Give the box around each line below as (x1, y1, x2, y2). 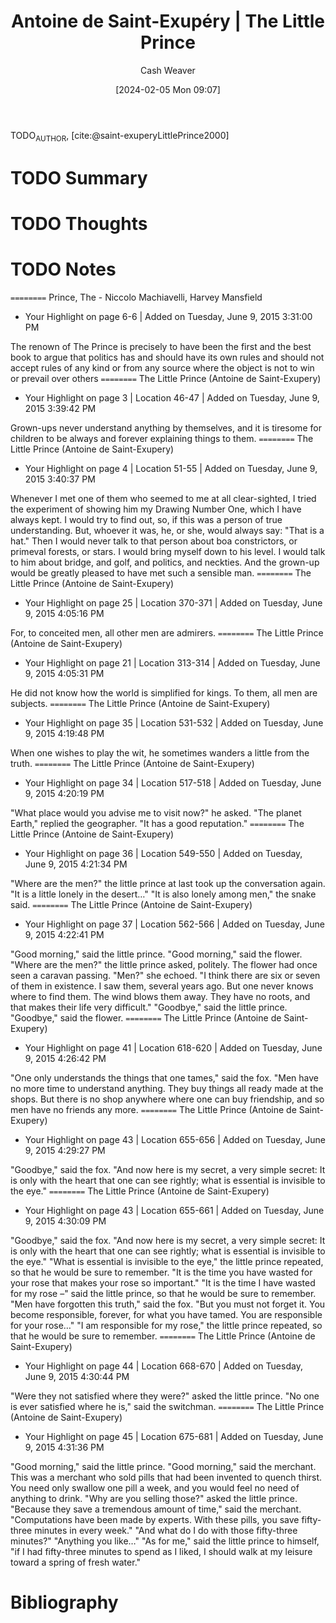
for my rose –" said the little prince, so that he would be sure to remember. (10, 1288, 317, 1300)
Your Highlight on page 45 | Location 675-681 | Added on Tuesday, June (24, 1431, 324, 1443)
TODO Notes (10, 258, 117, 281)
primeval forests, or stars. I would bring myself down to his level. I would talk (10, 546, 326, 558)
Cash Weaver (140, 64, 196, 76)
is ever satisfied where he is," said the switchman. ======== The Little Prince (10, 1401, 325, 1413)
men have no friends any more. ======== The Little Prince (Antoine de (10, 1104, 297, 1116)
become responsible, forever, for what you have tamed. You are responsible (10, 1309, 323, 1321)
